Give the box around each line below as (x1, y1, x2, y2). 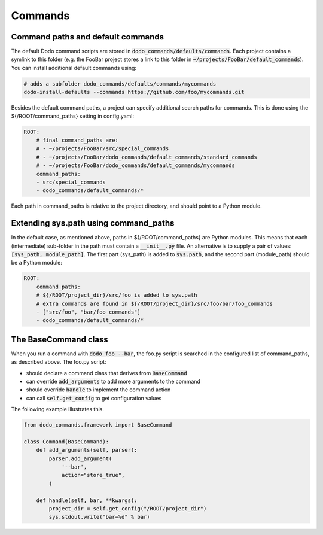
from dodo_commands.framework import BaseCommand (23, 422, 172, 428)
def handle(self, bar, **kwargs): (36, 497, 138, 504)
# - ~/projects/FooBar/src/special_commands (36, 145, 169, 152)
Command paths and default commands (11, 32, 164, 42)
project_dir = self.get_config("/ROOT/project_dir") (48, 506, 207, 512)
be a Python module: (11, 259, 63, 266)
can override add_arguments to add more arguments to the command (26, 378, 200, 385)
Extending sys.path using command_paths (11, 218, 175, 229)
